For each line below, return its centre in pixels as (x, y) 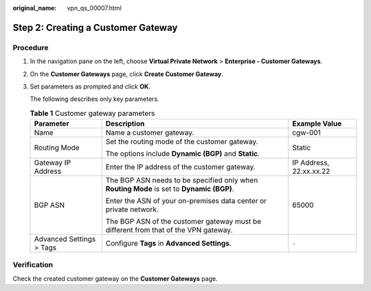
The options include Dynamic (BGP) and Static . (183, 154)
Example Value (317, 124)
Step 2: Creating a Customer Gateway (95, 27)
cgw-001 (306, 132)
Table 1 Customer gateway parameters (92, 113)
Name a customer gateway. (150, 132)
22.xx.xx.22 (311, 172)
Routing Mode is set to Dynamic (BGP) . (170, 189)
